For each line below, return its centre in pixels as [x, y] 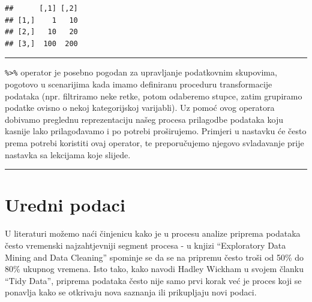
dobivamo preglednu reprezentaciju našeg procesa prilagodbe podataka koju [144, 119]
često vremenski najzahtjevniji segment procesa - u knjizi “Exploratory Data [145, 245]
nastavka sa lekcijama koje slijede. [68, 154]
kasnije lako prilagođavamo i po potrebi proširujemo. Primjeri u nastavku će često [156, 131]
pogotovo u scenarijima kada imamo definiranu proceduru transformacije [139, 84]
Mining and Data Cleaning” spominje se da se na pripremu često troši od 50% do [154, 257]
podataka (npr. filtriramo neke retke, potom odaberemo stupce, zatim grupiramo [154, 96]
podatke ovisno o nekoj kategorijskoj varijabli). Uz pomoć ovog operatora [140, 108]
